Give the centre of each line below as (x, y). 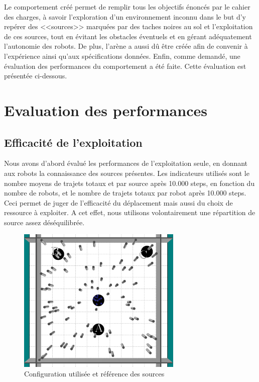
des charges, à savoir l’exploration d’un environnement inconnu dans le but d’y (125, 16)
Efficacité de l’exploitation (73, 142)
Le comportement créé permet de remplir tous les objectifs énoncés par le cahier (127, 7)
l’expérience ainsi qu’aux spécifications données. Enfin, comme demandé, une (122, 56)
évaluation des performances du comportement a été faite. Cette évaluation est (125, 66)
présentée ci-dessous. (36, 76)
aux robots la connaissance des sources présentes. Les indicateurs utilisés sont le (127, 173)
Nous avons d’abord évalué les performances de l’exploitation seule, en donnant (126, 163)
